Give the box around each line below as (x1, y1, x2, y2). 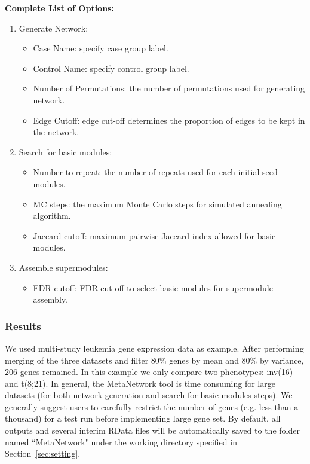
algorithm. (33, 209, 71, 222)
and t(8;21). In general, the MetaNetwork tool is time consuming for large (5, 377, 275, 389)
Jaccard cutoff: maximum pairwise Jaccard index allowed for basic (33, 229, 276, 242)
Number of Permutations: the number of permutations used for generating (33, 82, 305, 94)
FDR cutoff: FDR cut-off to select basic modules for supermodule (33, 281, 273, 294)
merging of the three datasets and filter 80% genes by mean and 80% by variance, (5, 353, 304, 366)
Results (5, 318, 41, 333)
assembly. (33, 293, 67, 306)
